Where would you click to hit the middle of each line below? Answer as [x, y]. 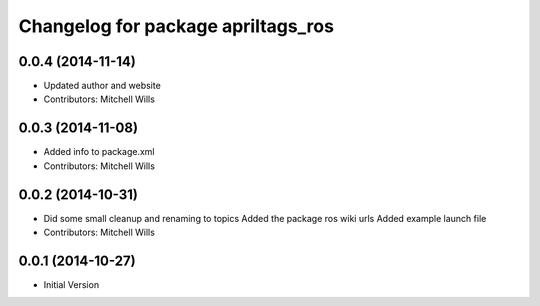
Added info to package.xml [99, 152]
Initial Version [71, 284]
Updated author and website [102, 86]
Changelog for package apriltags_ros [176, 26]
